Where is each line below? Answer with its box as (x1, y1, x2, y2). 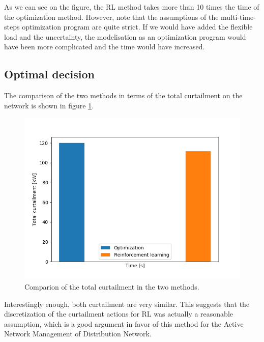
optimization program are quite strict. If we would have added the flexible (22, 21, 253, 32)
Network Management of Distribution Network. (4, 328, 152, 339)
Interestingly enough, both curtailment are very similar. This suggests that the (4, 298, 250, 309)
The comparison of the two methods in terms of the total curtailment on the (4, 90, 243, 101)
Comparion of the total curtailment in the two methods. (24, 281, 199, 292)
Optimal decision (4, 66, 95, 82)
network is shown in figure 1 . (4, 100, 94, 110)
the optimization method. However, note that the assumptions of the (4, 11, 219, 22)
